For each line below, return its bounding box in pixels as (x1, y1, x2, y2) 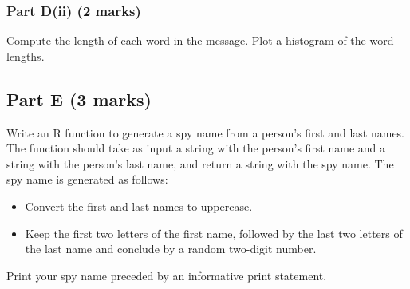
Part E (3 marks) (6, 86, 152, 111)
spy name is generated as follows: (6, 171, 168, 188)
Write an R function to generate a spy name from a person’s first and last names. (6, 124, 404, 141)
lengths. (6, 47, 45, 64)
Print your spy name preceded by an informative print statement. (6, 267, 327, 283)
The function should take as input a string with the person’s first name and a (6, 140, 386, 156)
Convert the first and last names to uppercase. (25, 197, 253, 214)
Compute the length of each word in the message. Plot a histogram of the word (6, 32, 394, 49)
